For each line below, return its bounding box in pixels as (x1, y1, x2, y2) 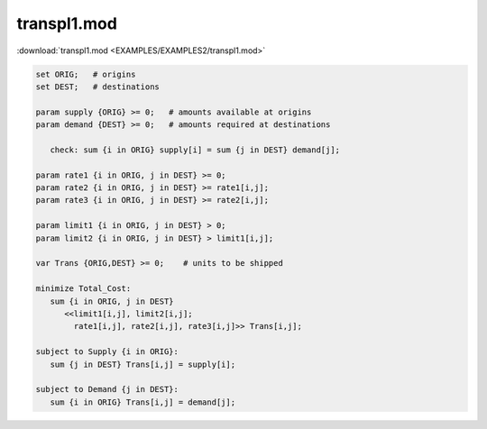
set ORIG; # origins (35, 68, 136, 79)
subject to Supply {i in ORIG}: (35, 347, 179, 357)
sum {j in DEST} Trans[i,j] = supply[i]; (50, 359, 236, 370)
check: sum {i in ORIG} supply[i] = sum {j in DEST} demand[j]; (50, 144, 341, 155)
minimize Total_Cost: (35, 284, 132, 294)
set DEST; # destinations (35, 81, 160, 92)
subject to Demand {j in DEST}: (35, 384, 179, 395)
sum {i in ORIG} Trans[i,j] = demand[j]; (50, 397, 236, 407)
